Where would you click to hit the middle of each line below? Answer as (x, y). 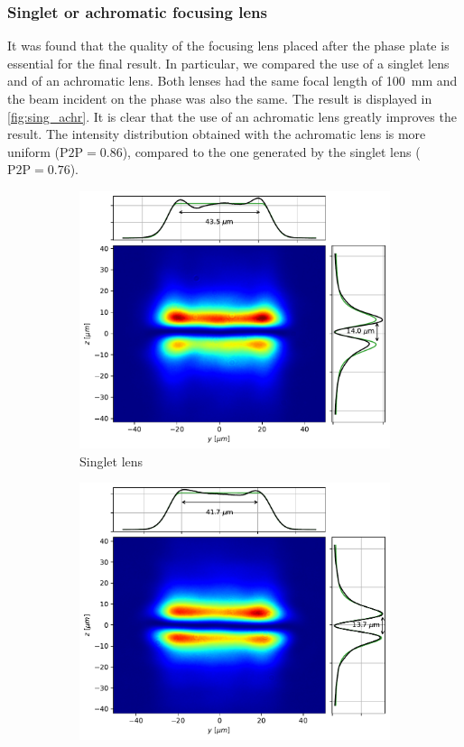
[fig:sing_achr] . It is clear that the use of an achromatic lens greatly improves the (232, 116)
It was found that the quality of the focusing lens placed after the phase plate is (228, 46)
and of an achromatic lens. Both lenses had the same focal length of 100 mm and (232, 81)
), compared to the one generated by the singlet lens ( (271, 151)
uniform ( (34, 151)
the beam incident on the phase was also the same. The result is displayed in (220, 98)
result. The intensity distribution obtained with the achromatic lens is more (217, 134)
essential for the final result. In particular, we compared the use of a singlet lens (228, 63)
